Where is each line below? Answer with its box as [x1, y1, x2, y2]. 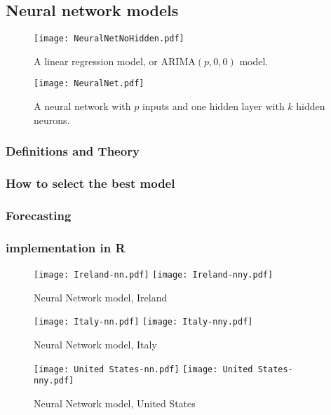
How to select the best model [6, 175, 175, 192]
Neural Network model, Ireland [34, 290, 168, 304]
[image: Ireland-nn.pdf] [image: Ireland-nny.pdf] [34, 270, 273, 280]
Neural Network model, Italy [34, 336, 157, 351]
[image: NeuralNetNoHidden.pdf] [34, 34, 184, 44]
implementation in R [6, 238, 126, 256]
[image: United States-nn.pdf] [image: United [34, 364, 253, 374]
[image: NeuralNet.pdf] [34, 79, 144, 89]
